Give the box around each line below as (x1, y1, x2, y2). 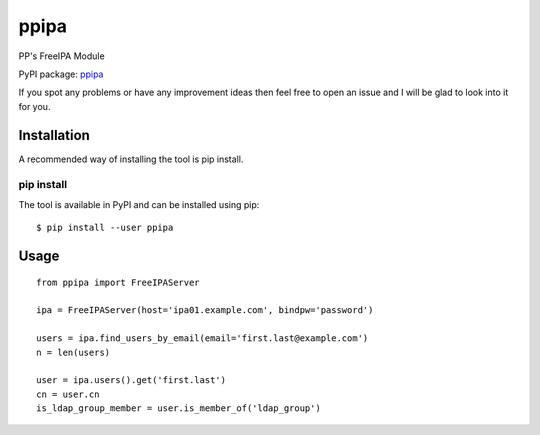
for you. (18, 100, 51, 112)
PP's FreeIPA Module (18, 50, 105, 62)
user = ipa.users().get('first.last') (36, 375, 227, 386)
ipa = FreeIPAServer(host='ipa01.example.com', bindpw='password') (36, 305, 374, 316)
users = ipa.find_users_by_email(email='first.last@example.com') (36, 333, 369, 344)
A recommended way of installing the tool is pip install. (18, 153, 244, 165)
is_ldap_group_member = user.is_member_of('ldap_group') (36, 403, 322, 414)
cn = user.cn (36, 388, 100, 400)
